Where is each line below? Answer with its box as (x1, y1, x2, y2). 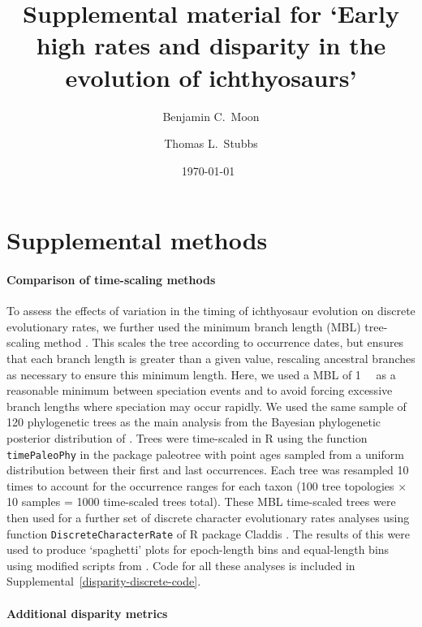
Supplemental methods (6, 223, 268, 257)
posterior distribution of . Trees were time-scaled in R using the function (6, 430, 368, 447)
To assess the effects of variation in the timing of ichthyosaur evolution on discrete (6, 302, 416, 319)
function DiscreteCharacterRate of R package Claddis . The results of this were (6, 525, 411, 542)
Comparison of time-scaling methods (6, 271, 216, 288)
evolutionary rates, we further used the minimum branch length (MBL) (6, 318, 361, 335)
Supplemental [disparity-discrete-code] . (6, 573, 201, 590)
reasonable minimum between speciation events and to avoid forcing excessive (6, 382, 393, 399)
